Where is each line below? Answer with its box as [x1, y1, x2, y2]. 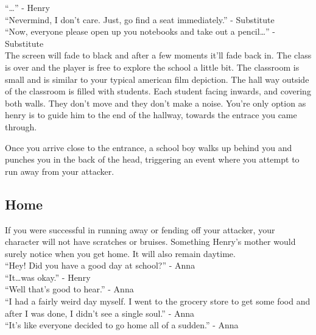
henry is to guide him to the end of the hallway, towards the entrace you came [5, 108, 297, 121]
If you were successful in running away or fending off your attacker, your [5, 223, 275, 236]
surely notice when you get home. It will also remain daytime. [5, 247, 236, 259]
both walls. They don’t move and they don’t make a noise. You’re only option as [5, 96, 306, 109]
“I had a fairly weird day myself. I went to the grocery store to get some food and [5, 295, 311, 308]
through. [5, 120, 37, 133]
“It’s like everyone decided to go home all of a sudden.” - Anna [5, 319, 239, 331]
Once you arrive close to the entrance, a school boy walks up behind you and [5, 141, 292, 153]
